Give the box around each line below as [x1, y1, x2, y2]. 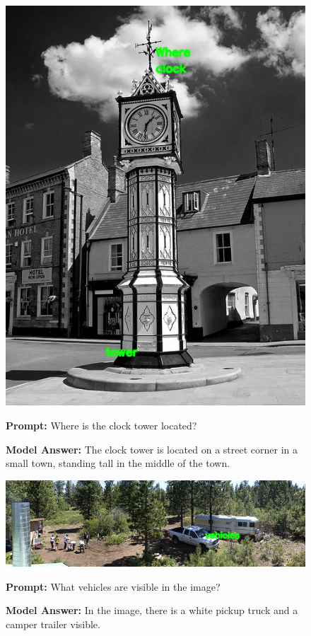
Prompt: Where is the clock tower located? [6, 417, 197, 432]
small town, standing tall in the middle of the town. [6, 456, 230, 470]
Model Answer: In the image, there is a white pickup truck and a [6, 603, 298, 618]
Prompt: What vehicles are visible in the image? [6, 579, 221, 594]
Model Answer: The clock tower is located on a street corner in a [6, 441, 298, 456]
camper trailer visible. [6, 617, 100, 632]
